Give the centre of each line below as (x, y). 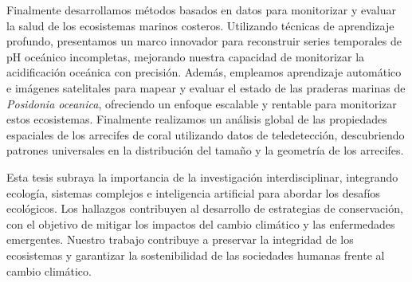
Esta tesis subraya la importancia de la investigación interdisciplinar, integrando (202, 176)
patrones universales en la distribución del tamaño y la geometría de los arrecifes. (205, 150)
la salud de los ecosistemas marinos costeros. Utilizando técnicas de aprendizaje (200, 25)
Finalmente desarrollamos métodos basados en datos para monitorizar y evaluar (201, 10)
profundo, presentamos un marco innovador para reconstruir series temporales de (204, 41)
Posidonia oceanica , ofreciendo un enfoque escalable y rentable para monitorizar (202, 103)
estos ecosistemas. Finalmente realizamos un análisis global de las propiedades (197, 119)
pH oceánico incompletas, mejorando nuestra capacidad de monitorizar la (186, 56)
